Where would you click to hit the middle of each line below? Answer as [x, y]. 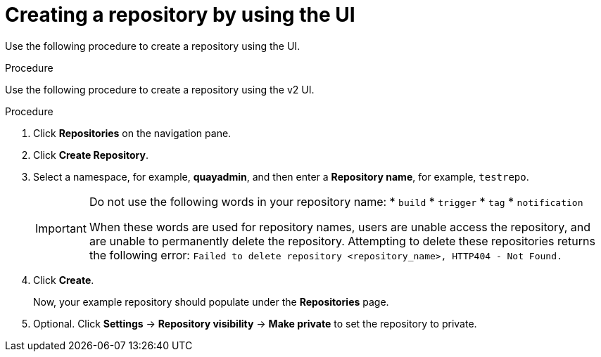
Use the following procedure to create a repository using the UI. [153, 46]
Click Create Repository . [91, 155]
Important [61, 228]
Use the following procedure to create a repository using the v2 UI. [160, 89]
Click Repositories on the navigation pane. [132, 133]
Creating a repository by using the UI [180, 15]
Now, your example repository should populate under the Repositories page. [211, 301]
